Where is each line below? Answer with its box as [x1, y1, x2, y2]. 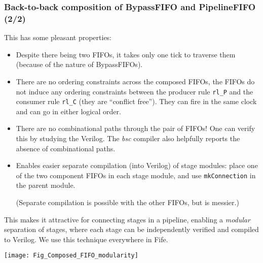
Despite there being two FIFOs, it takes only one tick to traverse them [16, 49, 236, 59]
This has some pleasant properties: [4, 32, 112, 43]
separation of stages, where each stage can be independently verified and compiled [4, 224, 259, 235]
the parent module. [16, 180, 76, 190]
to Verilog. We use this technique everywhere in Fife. [4, 234, 168, 244]
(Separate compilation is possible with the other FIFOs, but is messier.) [16, 197, 239, 208]
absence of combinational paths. [16, 143, 116, 153]
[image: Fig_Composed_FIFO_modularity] [4, 252, 138, 259]
